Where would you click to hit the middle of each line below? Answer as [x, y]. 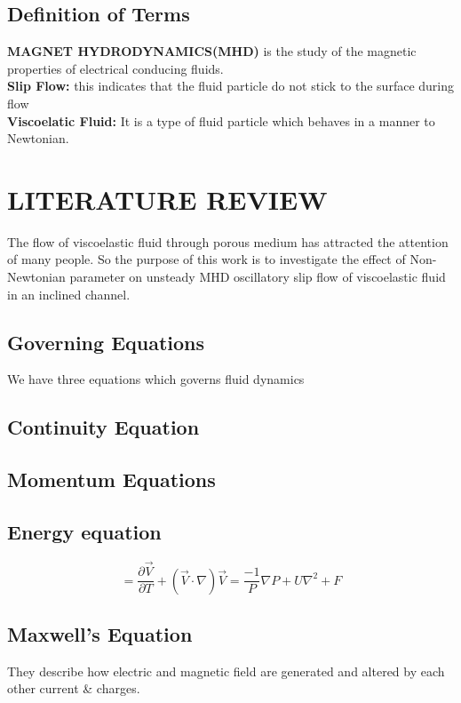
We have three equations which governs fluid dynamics [156, 379]
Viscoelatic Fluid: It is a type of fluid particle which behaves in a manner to [221, 120]
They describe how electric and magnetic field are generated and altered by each [226, 671]
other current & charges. [74, 688]
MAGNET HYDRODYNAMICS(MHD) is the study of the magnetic [212, 51]
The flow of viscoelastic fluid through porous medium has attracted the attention [228, 241]
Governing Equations [106, 342]
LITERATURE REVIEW [167, 199]
